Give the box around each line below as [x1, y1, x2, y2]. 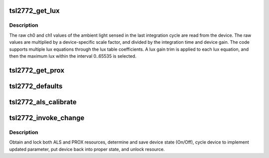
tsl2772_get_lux [9, 6, 60, 15]
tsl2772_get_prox [9, 66, 65, 75]
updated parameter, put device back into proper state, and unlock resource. [9, 146, 165, 152]
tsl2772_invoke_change [9, 113, 85, 122]
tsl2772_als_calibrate [9, 97, 77, 106]
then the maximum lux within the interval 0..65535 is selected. [9, 53, 136, 59]
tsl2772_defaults [9, 82, 63, 90]
